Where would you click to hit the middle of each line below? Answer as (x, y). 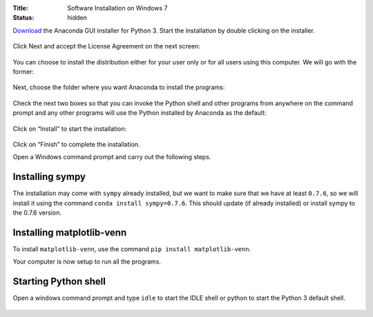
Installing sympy (49, 177)
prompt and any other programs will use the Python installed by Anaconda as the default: (140, 113)
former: (23, 71)
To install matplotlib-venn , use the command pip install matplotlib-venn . (132, 248)
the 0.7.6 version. (37, 212)
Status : (23, 18)
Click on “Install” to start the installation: (70, 129)
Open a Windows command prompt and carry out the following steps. (112, 157)
